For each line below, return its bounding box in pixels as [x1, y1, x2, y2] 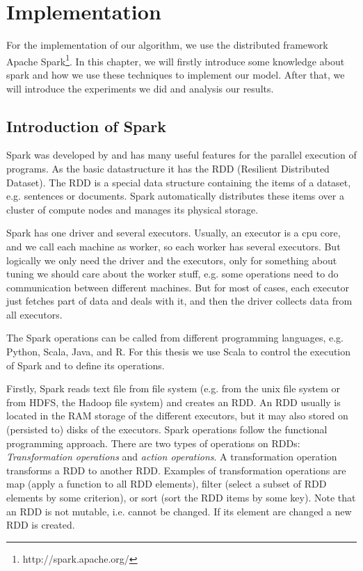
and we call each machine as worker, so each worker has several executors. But [6, 239, 341, 253]
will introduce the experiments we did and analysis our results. [6, 81, 274, 95]
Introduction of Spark [6, 115, 166, 136]
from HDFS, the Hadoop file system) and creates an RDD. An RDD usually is [6, 394, 341, 409]
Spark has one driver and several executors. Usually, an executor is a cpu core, [6, 225, 341, 240]
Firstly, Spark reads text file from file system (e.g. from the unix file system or [6, 381, 340, 396]
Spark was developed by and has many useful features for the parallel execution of [6, 147, 357, 162]
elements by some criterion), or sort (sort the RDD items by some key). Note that [6, 490, 356, 505]
